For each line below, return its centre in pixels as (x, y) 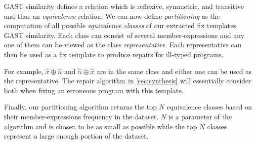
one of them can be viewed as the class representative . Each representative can (123, 45)
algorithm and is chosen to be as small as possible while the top (101, 126)
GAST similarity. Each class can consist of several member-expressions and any (124, 35)
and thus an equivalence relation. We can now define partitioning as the (112, 16)
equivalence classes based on (209, 107)
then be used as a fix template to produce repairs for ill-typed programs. (114, 54)
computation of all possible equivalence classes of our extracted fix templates (120, 25)
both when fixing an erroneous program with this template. (94, 90)
